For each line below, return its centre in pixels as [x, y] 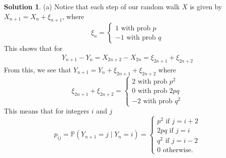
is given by [206, 6]
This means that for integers [47, 111]
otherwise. [178, 150]
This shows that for [33, 48]
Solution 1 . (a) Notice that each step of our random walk [92, 6]
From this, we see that [38, 69]
